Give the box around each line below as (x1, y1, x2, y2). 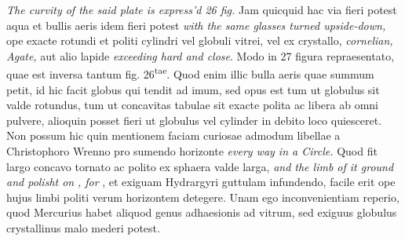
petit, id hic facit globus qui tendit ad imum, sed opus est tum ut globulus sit (6, 81, 380, 97)
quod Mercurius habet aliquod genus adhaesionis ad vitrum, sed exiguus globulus (6, 204, 397, 221)
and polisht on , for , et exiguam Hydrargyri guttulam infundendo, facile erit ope (6, 173, 396, 190)
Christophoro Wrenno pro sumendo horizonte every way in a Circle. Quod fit (6, 143, 378, 159)
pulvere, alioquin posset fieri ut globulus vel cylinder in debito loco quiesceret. (6, 111, 382, 128)
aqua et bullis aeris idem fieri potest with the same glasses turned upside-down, (6, 16, 386, 33)
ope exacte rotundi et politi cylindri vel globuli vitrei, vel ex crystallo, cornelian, (6, 32, 393, 49)
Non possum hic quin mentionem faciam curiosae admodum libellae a (6, 127, 341, 144)
